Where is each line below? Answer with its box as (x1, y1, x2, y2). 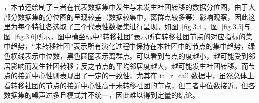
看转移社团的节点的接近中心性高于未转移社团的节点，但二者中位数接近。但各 (4, 80, 255, 90)
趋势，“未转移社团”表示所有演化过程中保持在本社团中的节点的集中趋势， (10, 41, 248, 51)
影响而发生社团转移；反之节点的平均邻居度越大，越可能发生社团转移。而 (10, 60, 248, 71)
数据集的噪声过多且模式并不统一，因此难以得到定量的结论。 (4, 90, 199, 100)
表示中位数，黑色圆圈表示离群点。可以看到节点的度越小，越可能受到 (24, 50, 248, 61)
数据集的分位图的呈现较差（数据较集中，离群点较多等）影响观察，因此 (17, 11, 248, 22)
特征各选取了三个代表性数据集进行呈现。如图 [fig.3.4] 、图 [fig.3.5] (31, 21, 244, 32)
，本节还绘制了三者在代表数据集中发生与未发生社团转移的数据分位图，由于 (4, 2, 248, 12)
